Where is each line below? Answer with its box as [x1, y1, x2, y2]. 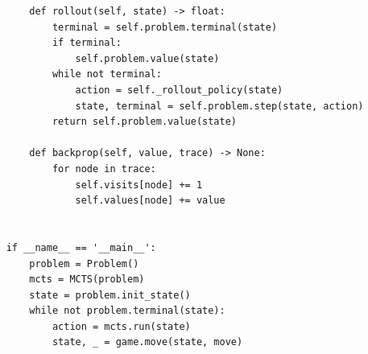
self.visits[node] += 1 [75, 179, 203, 191]
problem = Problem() [29, 257, 139, 270]
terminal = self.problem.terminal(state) [52, 21, 278, 33]
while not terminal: [52, 68, 162, 80]
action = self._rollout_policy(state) [75, 84, 283, 96]
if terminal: [52, 37, 122, 49]
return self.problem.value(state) [52, 116, 237, 128]
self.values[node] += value [75, 195, 225, 207]
